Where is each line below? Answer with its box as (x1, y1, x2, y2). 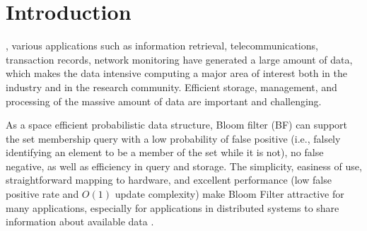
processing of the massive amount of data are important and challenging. (6, 93, 322, 108)
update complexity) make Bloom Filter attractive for (115, 186, 344, 201)
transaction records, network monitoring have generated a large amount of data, (6, 52, 353, 66)
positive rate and (6, 186, 79, 201)
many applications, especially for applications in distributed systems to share (6, 200, 339, 215)
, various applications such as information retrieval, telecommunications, (6, 38, 318, 53)
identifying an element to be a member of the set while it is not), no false (6, 145, 324, 160)
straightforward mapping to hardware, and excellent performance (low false (6, 172, 332, 187)
